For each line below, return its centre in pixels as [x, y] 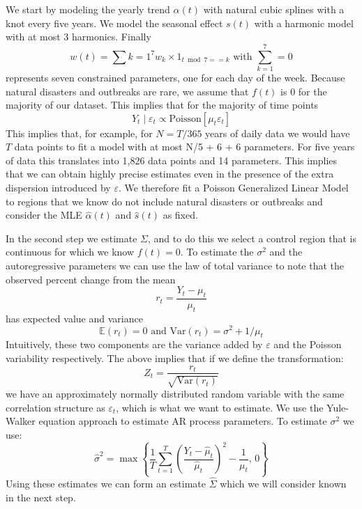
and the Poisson [308, 344]
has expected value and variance [74, 318]
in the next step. [41, 497]
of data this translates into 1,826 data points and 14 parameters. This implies [172, 160]
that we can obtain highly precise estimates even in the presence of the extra [170, 174]
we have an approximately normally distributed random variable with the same [175, 393]
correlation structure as [55, 407]
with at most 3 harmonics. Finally [78, 37]
